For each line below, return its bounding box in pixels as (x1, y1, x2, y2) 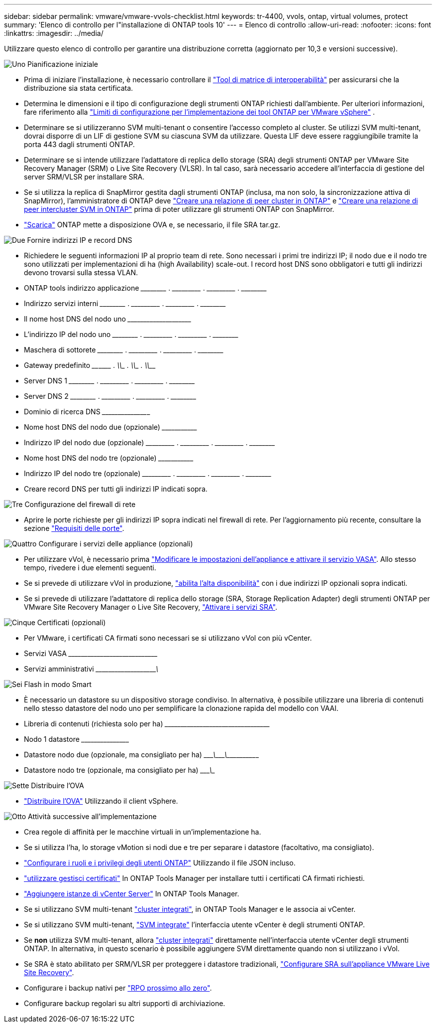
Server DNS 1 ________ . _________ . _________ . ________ (24, 376, 195, 385)
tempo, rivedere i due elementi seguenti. (24, 563, 156, 572)
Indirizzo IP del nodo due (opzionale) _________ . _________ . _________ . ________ (24, 438, 275, 447)
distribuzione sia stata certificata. (24, 84, 133, 92)
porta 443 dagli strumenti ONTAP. (24, 140, 135, 149)
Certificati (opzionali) (37, 618, 106, 627)
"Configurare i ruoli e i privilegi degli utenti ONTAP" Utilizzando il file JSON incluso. (24, 858, 296, 867)
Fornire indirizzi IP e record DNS (27, 236, 132, 244)
